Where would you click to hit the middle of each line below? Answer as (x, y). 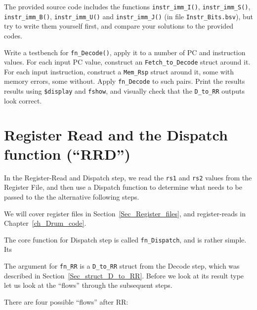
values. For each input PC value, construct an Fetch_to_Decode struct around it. (127, 62)
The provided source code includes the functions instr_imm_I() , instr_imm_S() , (127, 6)
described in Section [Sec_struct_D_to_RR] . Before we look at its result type (124, 275)
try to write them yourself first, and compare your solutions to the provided (119, 26)
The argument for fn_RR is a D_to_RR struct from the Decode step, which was (122, 265)
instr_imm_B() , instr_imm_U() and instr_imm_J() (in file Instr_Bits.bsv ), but (128, 16)
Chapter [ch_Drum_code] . (45, 223)
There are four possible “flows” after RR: (66, 301)
